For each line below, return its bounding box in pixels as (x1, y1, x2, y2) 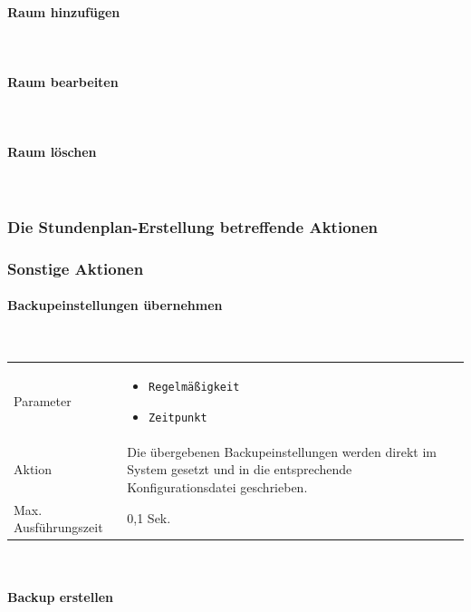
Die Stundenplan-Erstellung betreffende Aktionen (7, 216, 379, 238)
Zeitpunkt (149, 411, 207, 424)
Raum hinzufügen (7, 2, 120, 21)
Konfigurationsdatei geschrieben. (127, 477, 308, 496)
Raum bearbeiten (7, 72, 119, 91)
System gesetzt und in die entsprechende (127, 460, 352, 479)
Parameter (14, 391, 72, 410)
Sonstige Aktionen (7, 257, 144, 279)
